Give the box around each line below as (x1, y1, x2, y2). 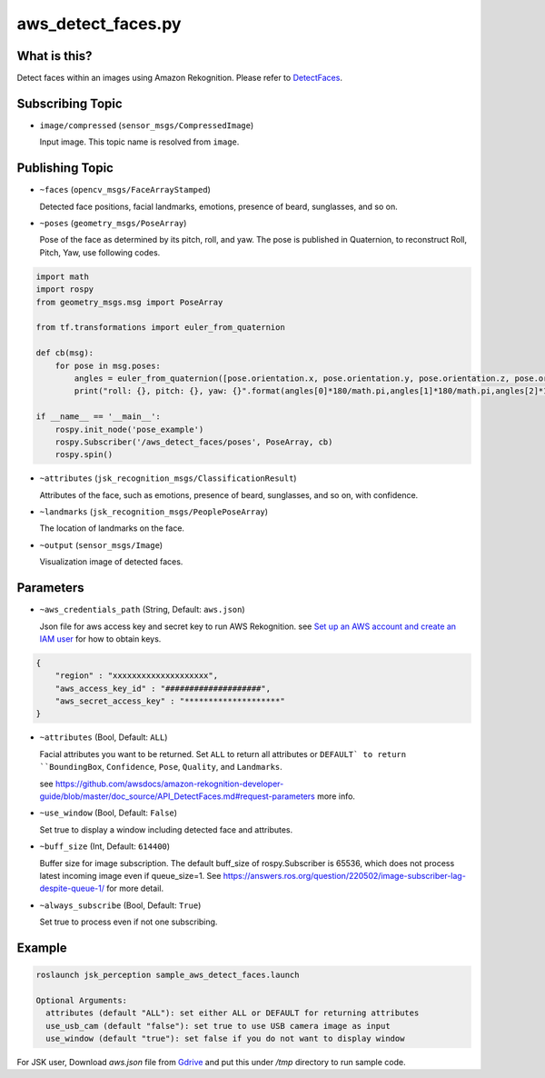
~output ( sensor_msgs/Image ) (39, 539, 163, 550)
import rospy (35, 284, 94, 294)
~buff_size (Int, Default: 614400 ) (39, 841, 171, 852)
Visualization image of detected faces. (39, 556, 183, 567)
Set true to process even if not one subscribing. (39, 916, 218, 927)
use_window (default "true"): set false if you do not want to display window (45, 1033, 405, 1044)
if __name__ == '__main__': (35, 412, 161, 422)
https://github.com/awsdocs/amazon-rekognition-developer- (54, 778, 284, 789)
